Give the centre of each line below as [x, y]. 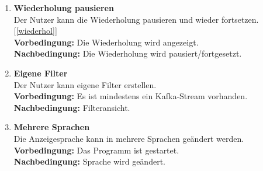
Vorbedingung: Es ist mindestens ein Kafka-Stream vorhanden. [131, 96]
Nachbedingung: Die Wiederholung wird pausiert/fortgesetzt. [128, 53]
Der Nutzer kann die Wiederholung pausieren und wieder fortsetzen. [136, 19]
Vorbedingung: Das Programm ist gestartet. [96, 150]
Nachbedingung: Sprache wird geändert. [89, 161]
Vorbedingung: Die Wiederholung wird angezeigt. [106, 42]
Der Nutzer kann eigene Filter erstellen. [85, 84]
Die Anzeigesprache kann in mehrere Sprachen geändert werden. [129, 138]
